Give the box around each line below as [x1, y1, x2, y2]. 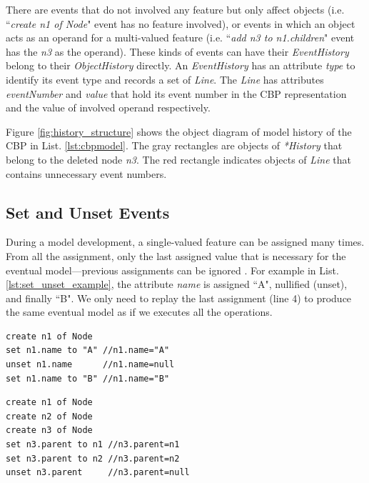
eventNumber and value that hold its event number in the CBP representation [6, 86, 347, 101]
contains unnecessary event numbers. [6, 166, 167, 181]
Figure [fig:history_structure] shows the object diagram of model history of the [6, 124, 352, 139]
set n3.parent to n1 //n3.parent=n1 [6, 439, 180, 450]
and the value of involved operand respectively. [6, 100, 211, 115]
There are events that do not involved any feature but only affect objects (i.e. [6, 2, 345, 16]
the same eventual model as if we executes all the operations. [6, 304, 273, 319]
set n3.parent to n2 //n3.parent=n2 [6, 453, 180, 464]
